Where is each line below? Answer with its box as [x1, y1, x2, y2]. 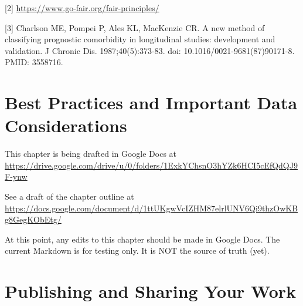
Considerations [5, 113, 127, 137]
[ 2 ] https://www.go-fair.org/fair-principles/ [5, 2, 159, 14]
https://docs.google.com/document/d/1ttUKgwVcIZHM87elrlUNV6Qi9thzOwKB [5, 201, 298, 214]
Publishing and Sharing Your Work [5, 279, 297, 303]
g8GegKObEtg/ [5, 213, 62, 226]
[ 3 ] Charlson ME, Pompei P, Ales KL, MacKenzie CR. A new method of [5, 21, 265, 33]
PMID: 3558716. [5, 56, 63, 68]
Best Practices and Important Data [5, 90, 298, 115]
